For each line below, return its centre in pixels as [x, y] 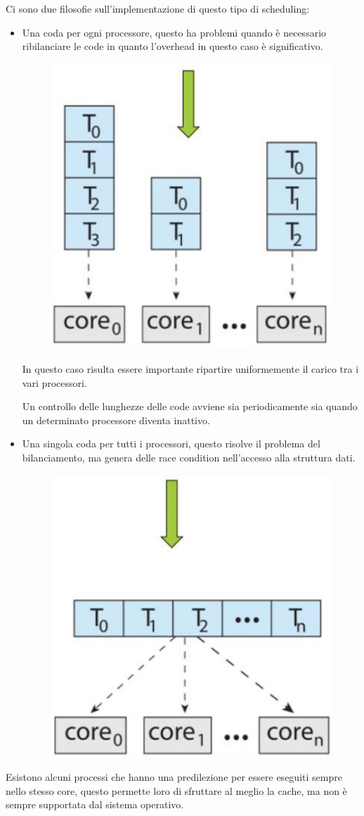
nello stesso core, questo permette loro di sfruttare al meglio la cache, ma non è [176, 790]
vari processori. [54, 382]
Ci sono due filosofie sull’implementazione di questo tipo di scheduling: [158, 8]
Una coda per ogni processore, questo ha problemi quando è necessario [174, 32]
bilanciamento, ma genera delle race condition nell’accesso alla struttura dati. [189, 458]
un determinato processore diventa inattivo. [116, 420]
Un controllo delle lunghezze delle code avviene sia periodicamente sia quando [190, 406]
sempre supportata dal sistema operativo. [95, 804]
